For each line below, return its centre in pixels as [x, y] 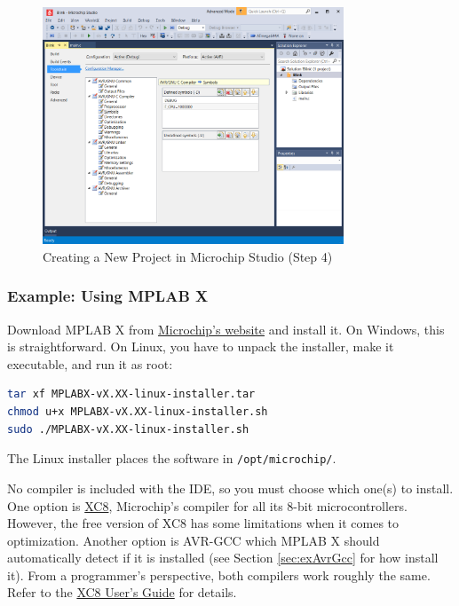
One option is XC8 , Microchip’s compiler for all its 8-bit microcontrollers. [207, 505]
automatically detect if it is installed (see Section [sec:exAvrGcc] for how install [223, 558]
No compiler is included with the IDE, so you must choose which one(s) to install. [230, 488]
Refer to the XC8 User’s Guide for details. [122, 592]
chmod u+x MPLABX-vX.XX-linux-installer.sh [138, 412]
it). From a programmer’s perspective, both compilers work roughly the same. [219, 575]
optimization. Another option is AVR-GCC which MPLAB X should [194, 540]
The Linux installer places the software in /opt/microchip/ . [172, 458]
